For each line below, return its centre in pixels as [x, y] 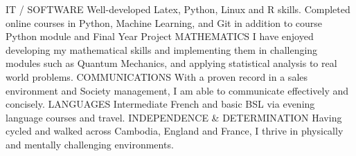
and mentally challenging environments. [90, 144]
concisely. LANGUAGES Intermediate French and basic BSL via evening [160, 104]
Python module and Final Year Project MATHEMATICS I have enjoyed [160, 36]
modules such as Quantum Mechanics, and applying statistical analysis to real [171, 63]
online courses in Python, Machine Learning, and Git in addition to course [164, 22]
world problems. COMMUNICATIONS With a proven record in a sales [157, 76]
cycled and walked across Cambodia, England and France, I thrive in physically [175, 131]
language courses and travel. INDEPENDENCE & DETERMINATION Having [174, 117]
